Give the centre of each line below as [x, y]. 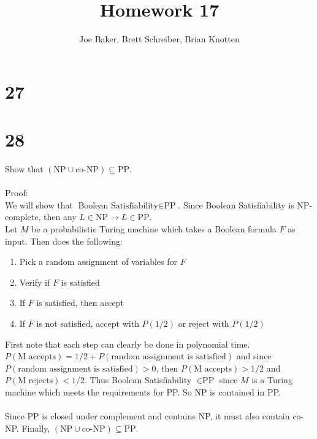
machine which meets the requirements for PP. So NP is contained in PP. [143, 391]
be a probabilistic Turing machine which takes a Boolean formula [154, 229]
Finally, [36, 428]
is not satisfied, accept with [88, 323]
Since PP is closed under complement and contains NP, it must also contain [147, 416]
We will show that [39, 204]
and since [254, 356]
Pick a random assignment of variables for [98, 261]
